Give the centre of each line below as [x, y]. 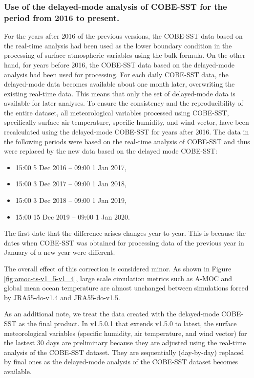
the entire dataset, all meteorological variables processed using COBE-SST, [116, 112]
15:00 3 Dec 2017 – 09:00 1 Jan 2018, [71, 184]
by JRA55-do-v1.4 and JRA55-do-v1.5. [62, 297]
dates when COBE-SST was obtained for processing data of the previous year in [124, 242]
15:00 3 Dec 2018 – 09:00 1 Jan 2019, [71, 200]
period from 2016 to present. [62, 17]
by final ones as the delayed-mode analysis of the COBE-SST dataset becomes [121, 362]
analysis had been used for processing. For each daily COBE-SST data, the [116, 74]
